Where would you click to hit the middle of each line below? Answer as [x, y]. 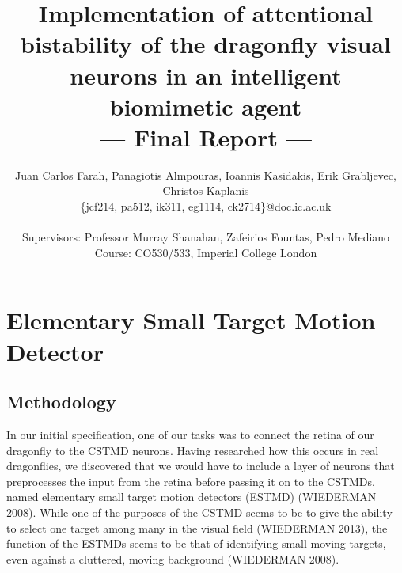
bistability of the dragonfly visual [206, 44]
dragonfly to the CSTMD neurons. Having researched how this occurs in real [193, 450]
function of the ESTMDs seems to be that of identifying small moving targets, [196, 543]
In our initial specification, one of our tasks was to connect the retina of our [190, 435]
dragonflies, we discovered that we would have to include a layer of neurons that [201, 466]
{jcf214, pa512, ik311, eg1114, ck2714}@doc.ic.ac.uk [206, 206]
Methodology [61, 402]
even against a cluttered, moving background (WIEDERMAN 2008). [173, 558]
